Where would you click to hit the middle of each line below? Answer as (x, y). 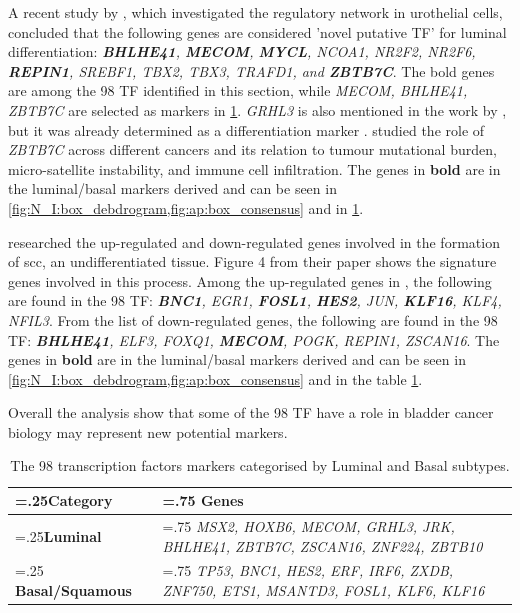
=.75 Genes (203, 500)
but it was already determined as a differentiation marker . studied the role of (246, 129)
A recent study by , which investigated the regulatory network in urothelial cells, (255, 12)
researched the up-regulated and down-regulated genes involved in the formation (254, 241)
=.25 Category (64, 500)
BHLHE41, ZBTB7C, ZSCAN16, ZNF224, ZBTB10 (322, 545)
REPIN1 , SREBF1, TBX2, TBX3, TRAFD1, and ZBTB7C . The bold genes (251, 70)
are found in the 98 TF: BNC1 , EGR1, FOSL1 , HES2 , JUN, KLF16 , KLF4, (255, 300)
